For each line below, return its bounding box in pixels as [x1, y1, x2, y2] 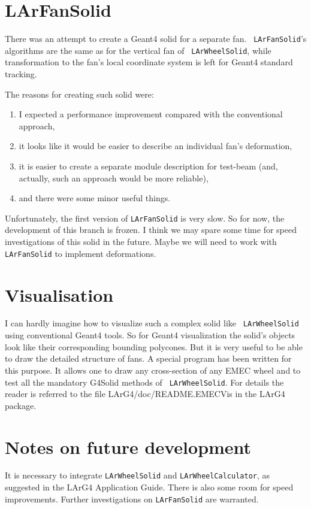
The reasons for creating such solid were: [5, 87, 154, 100]
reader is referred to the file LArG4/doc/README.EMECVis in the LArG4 [5, 387, 285, 400]
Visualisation [5, 282, 114, 307]
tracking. [5, 68, 37, 80]
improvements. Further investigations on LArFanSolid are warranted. [5, 492, 259, 505]
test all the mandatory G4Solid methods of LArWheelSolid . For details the [5, 375, 284, 388]
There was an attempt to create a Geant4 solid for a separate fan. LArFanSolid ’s [5, 32, 307, 45]
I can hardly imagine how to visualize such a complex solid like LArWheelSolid [5, 317, 299, 329]
